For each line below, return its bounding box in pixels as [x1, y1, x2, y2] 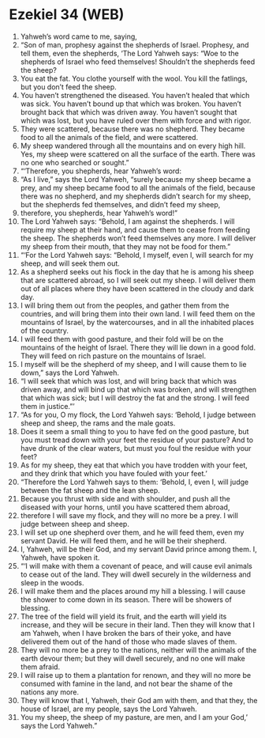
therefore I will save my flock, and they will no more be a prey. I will [20, 510, 239, 520]
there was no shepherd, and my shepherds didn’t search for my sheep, [20, 191, 252, 201]
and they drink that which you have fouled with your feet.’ [20, 468, 207, 478]
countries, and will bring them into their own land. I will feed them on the [20, 308, 256, 318]
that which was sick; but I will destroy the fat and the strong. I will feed [20, 393, 250, 403]
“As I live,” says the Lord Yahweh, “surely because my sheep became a [20, 174, 252, 184]
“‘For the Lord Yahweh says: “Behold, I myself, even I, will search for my [20, 250, 254, 259]
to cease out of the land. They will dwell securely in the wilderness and [20, 570, 252, 579]
